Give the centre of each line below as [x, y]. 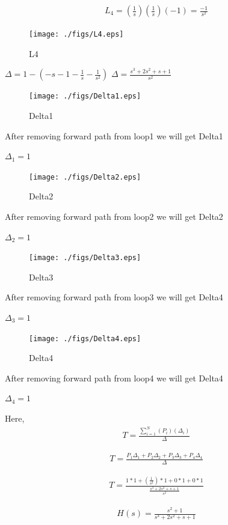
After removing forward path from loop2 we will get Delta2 [114, 216]
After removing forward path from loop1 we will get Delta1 [114, 135]
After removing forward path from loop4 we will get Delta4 [114, 378]
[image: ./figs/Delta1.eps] [85, 96]
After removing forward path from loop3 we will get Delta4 [114, 297]
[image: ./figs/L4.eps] [76, 35]
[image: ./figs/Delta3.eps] [85, 258]
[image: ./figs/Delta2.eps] [85, 177]
